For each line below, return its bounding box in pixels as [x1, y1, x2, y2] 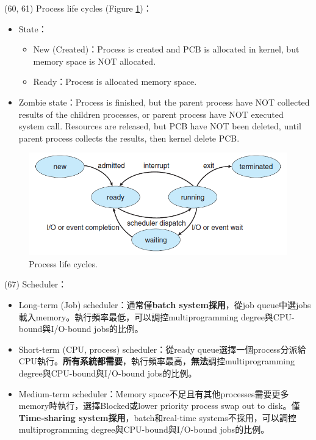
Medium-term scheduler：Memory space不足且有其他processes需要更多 [18, 387, 289, 400]
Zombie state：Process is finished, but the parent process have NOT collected [18, 95, 310, 108]
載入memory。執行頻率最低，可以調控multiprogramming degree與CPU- [18, 310, 295, 323]
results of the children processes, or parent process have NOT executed [18, 107, 284, 120]
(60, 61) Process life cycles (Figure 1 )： [4, 2, 152, 14]
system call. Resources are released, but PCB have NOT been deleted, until [18, 120, 301, 132]
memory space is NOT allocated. [33, 54, 156, 67]
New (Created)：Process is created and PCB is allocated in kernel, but [33, 43, 300, 56]
